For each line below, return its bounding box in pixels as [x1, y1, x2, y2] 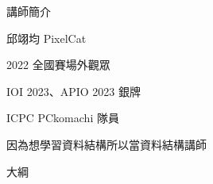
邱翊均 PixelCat [6, 29, 87, 46]
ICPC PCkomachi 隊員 [6, 109, 119, 126]
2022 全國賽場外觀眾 [6, 56, 110, 73]
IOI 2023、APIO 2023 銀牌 [6, 82, 141, 99]
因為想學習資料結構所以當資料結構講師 [6, 136, 207, 152]
